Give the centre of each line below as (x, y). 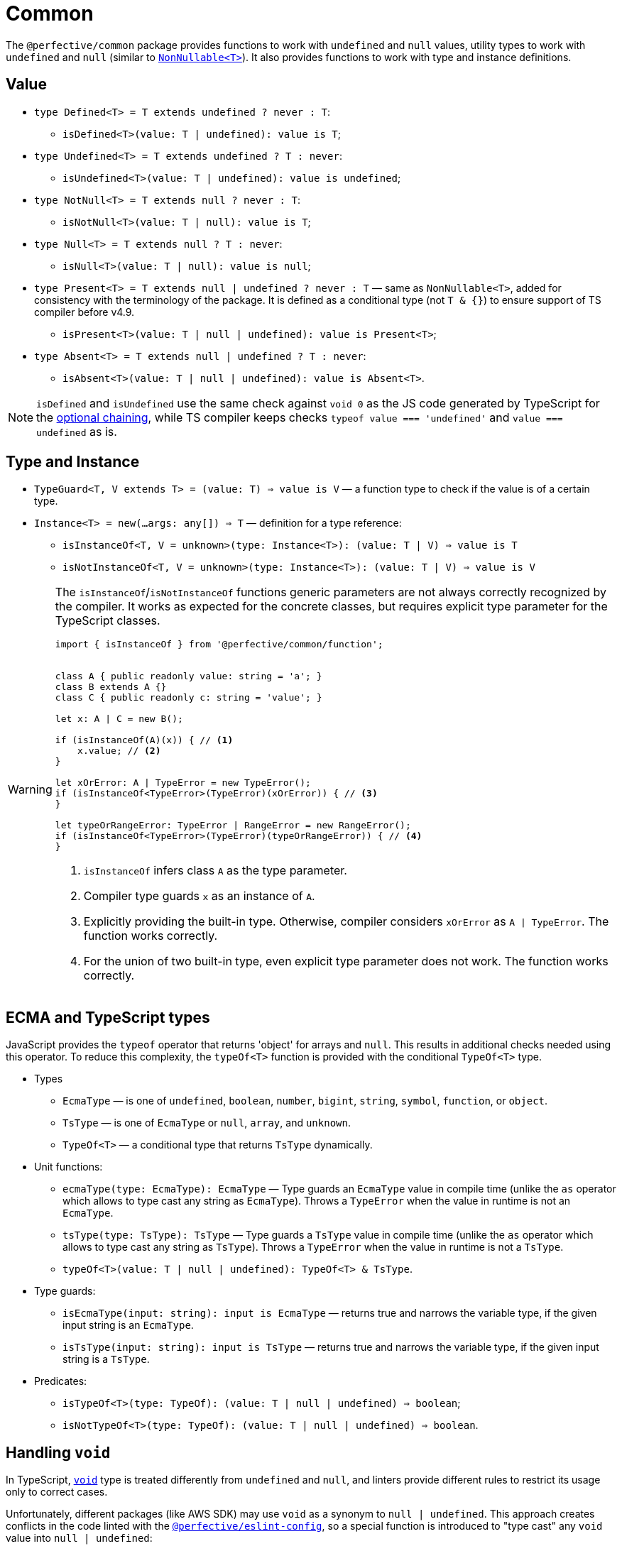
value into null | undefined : (79, 1538)
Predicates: (61, 1381)
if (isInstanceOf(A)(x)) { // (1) (144, 740)
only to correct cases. (57, 1492)
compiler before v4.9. (84, 312)
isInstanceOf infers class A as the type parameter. (215, 871)
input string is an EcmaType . (128, 1325)
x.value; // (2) (119, 751)
